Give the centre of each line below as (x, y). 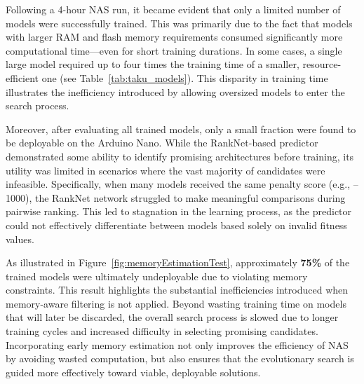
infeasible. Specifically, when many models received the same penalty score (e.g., (178, 184)
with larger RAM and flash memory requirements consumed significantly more (174, 37)
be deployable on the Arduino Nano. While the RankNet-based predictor (162, 143)
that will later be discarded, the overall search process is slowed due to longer (172, 317)
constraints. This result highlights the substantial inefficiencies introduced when (177, 290)
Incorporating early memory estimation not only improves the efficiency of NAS (177, 344)
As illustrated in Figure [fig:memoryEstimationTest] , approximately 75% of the (178, 262)
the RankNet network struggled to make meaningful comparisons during (190, 197)
